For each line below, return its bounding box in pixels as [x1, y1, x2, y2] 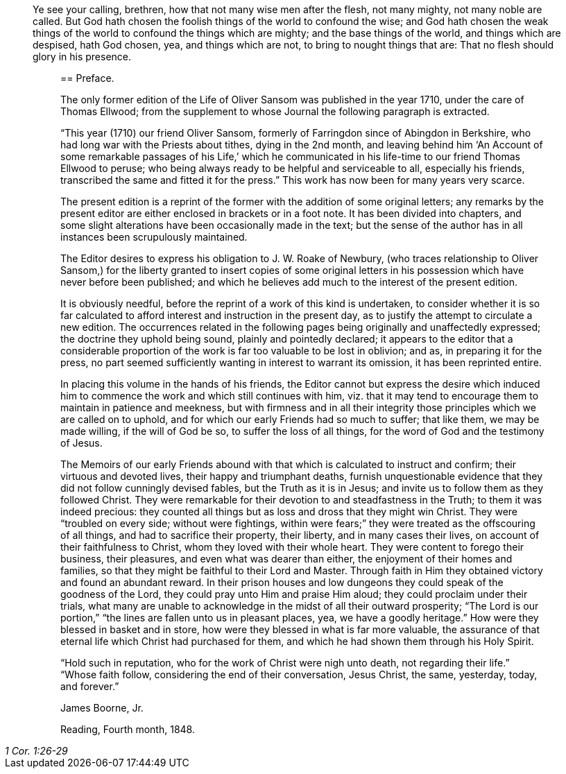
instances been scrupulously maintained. [60, 231, 248, 243]
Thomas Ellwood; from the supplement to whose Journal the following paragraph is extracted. [60, 105, 490, 117]
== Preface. [60, 72, 114, 84]
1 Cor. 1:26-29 [5, 745, 68, 757]
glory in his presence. [33, 51, 132, 62]
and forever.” [60, 680, 119, 692]
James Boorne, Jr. [60, 702, 144, 714]
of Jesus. [60, 437, 103, 449]
